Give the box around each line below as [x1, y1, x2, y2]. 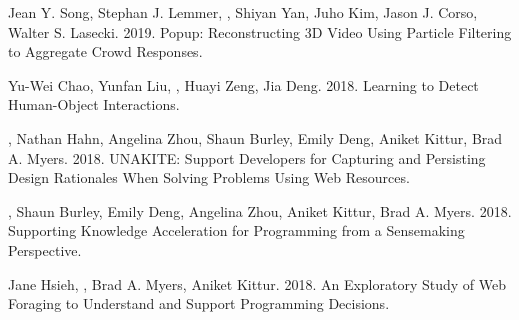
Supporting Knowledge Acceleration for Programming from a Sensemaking [8, 220, 465, 241]
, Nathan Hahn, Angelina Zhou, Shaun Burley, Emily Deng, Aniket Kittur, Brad [8, 127, 503, 148]
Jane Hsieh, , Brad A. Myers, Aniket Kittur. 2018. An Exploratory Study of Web [8, 273, 506, 294]
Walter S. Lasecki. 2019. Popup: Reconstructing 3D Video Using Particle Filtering [8, 21, 512, 42]
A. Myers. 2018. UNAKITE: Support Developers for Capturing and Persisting [8, 147, 486, 168]
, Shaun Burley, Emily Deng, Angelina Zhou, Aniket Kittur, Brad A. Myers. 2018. [8, 200, 512, 221]
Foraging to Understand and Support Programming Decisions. [8, 293, 390, 314]
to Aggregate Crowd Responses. [8, 41, 203, 62]
